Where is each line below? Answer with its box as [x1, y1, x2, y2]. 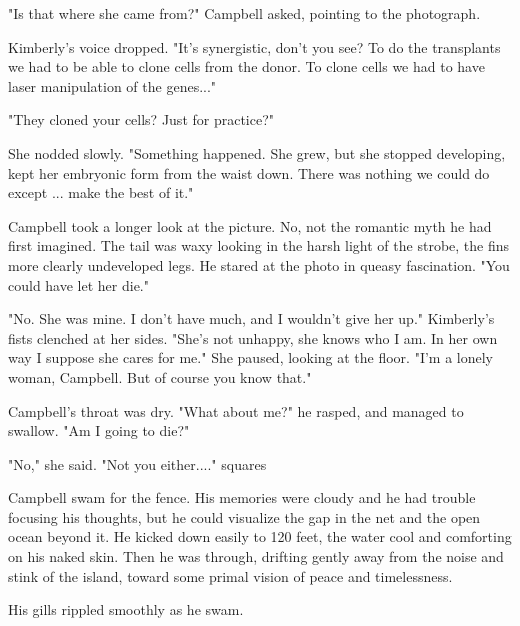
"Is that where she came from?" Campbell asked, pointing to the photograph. [8, 3, 481, 23]
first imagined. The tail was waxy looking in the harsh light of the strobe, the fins [8, 235, 510, 256]
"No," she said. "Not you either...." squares [8, 453, 267, 474]
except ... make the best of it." [8, 182, 194, 203]
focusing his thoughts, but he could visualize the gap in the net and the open [8, 506, 481, 527]
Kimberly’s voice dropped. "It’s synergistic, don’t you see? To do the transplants [8, 36, 501, 57]
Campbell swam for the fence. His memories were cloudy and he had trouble [8, 487, 476, 508]
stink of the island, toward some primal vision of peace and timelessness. [8, 565, 453, 586]
